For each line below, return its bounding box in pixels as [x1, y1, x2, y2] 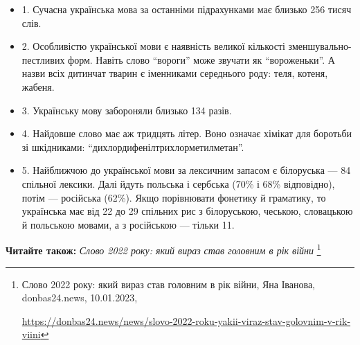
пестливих [21, 52, 65, 67]
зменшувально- [288, 39, 352, 53]
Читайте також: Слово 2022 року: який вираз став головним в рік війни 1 [6, 241, 321, 257]
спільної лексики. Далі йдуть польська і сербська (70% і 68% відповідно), [21, 176, 335, 191]
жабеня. [21, 79, 55, 94]
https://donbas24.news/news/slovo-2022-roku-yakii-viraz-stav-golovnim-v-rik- [21, 313, 351, 328]
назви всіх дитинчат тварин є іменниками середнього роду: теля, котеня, [21, 66, 328, 80]
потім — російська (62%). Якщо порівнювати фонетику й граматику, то [21, 190, 326, 204]
